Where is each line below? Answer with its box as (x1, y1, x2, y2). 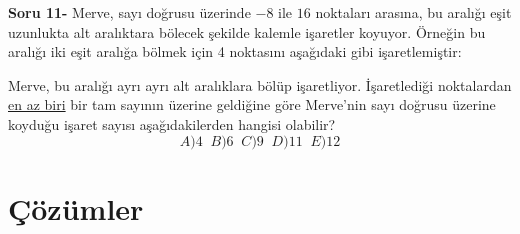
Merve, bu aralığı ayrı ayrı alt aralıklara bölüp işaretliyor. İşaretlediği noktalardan (8, 74, 512, 95)
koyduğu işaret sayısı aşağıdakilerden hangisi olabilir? (8, 113, 336, 134)
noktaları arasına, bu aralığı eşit (315, 2, 512, 22)
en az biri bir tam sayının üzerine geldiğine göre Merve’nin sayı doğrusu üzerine (8, 94, 496, 115)
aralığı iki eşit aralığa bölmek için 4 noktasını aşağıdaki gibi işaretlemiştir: (8, 41, 462, 62)
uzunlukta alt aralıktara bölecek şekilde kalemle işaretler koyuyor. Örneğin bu (8, 21, 486, 42)
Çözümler (8, 187, 144, 228)
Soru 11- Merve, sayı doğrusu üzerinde (8, 2, 251, 22)
